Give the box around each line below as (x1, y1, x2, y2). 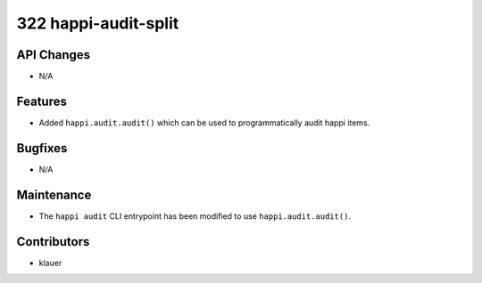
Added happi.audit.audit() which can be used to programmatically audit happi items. (38, 117, 370, 128)
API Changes (16, 47, 91, 62)
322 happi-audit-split (16, 13, 179, 33)
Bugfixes (16, 141, 68, 156)
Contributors (16, 234, 90, 249)
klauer (38, 257, 62, 268)
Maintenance (16, 187, 92, 202)
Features (16, 93, 67, 109)
